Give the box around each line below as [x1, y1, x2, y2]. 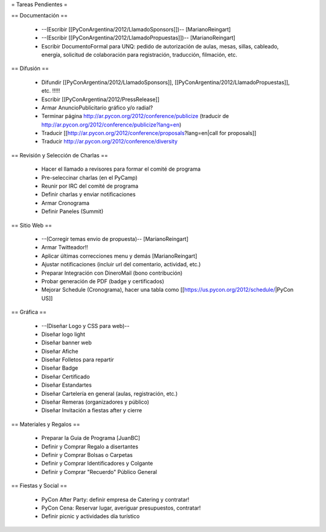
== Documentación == [11, 12, 68, 19]
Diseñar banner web [41, 339, 92, 346]
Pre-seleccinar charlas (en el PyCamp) [41, 174, 138, 181]
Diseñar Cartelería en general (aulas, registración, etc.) [41, 390, 178, 397]
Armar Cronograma [41, 199, 90, 206]
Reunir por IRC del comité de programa [41, 182, 139, 190]
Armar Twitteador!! [41, 244, 88, 251]
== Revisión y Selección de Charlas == [11, 151, 108, 159]
